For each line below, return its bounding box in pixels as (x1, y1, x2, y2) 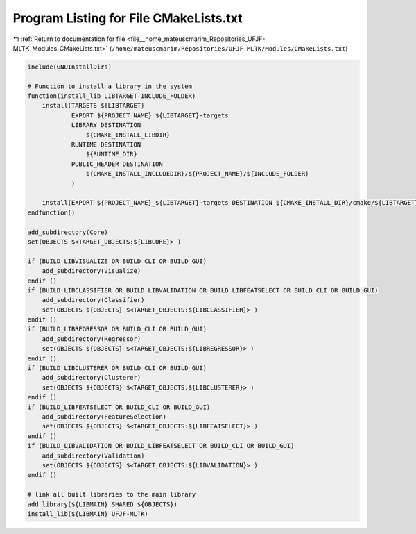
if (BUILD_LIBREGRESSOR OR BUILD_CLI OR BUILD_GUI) (27, 325, 207, 333)
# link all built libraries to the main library (27, 490, 196, 499)
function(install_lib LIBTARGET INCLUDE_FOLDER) (27, 92, 196, 100)
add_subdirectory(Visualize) (42, 267, 141, 275)
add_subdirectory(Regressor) (42, 335, 141, 343)
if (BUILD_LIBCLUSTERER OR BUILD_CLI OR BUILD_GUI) (27, 365, 207, 372)
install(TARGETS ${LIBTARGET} (42, 101, 145, 110)
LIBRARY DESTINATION (71, 122, 141, 129)
